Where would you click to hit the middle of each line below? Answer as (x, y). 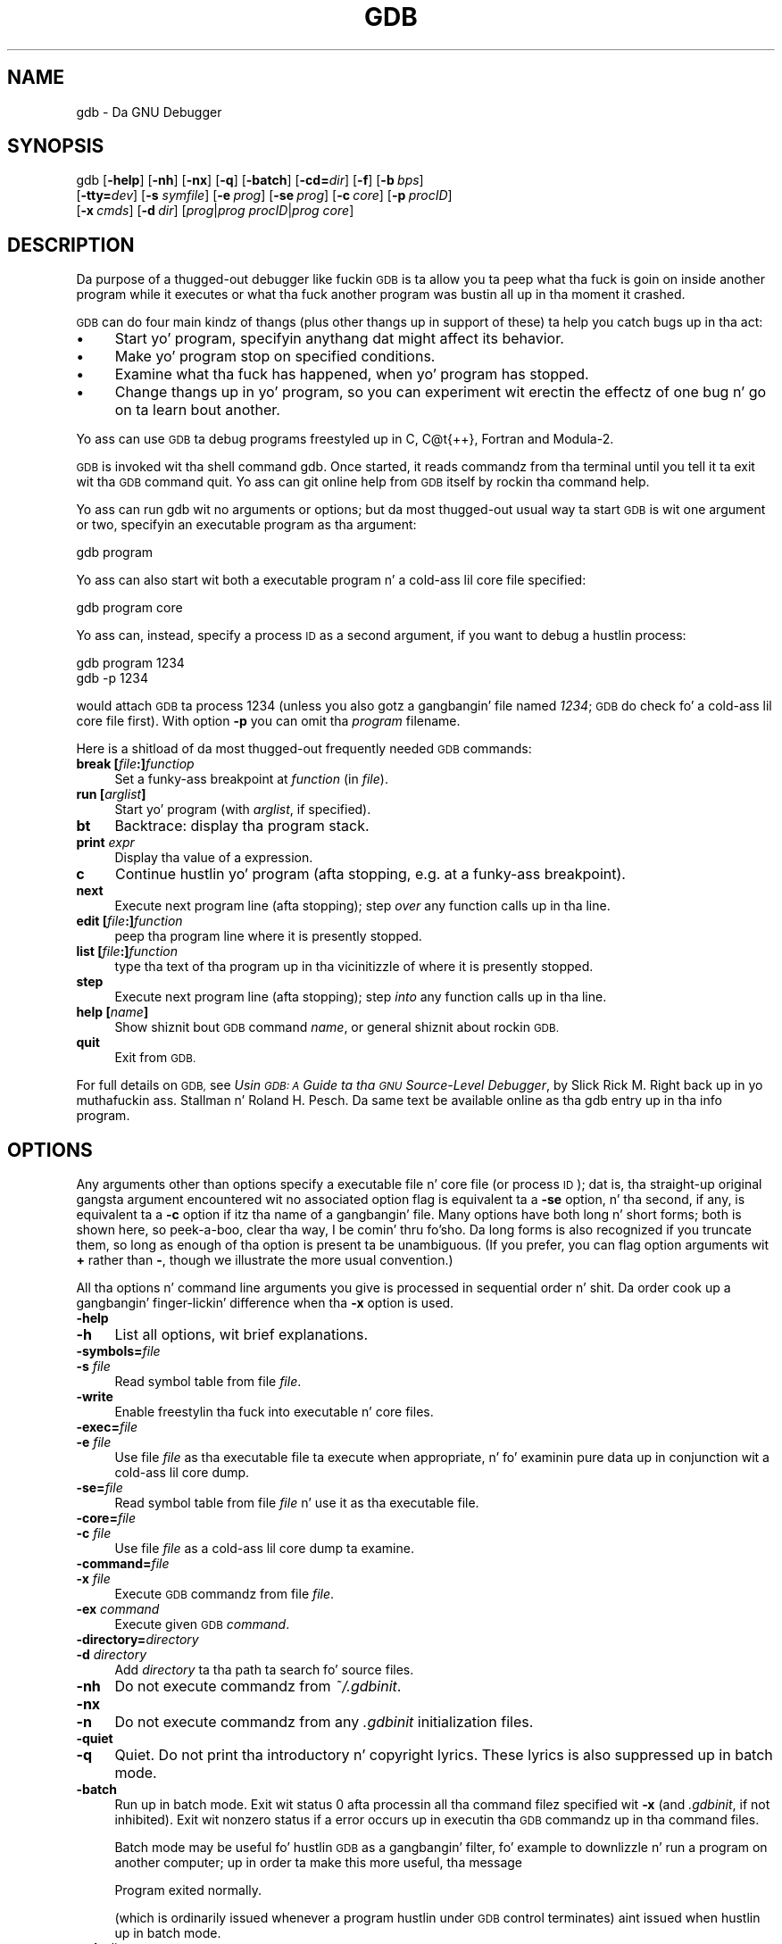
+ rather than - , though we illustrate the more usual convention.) (265, 1260)
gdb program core (129, 608)
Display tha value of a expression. (214, 858)
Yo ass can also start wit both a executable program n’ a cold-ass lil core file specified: (331, 580)
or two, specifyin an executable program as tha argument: (246, 525)
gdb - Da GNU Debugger (149, 112)
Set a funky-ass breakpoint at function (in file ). (251, 779)
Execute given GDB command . (202, 1624)
